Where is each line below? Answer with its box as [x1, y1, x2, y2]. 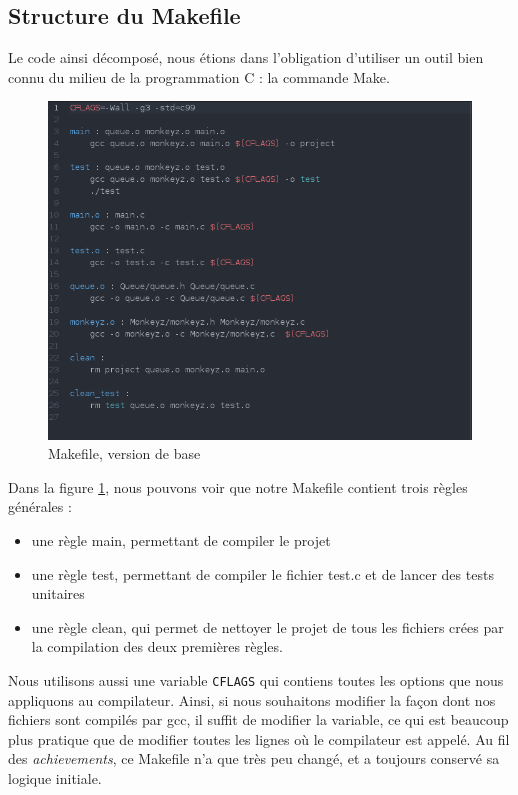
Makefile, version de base [48, 443, 201, 464]
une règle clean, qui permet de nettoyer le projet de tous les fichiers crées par [31, 616, 504, 637]
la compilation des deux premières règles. [31, 636, 283, 657]
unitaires [31, 583, 85, 604]
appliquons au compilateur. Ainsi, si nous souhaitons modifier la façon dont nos [8, 689, 496, 710]
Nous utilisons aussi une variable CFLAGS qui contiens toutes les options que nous [8, 670, 504, 691]
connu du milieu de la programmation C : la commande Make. [8, 66, 390, 87]
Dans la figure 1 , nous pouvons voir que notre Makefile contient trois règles [8, 476, 468, 497]
